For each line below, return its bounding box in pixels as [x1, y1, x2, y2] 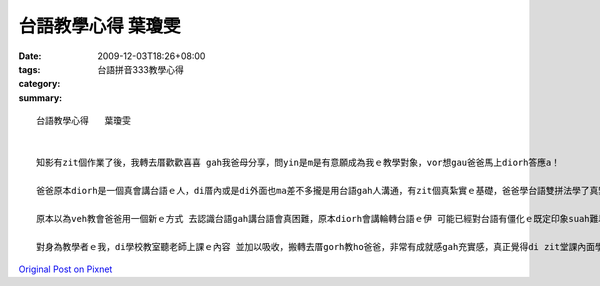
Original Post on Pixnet [18, 263, 113, 275]
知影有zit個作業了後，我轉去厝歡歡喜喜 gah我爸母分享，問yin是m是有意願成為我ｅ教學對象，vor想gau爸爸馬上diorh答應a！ [36, 157, 560, 169]
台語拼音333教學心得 [97, 63, 184, 75]
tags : [18, 63, 41, 75]
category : [18, 78, 61, 90]
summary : [18, 91, 63, 104]
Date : [18, 50, 42, 62]
